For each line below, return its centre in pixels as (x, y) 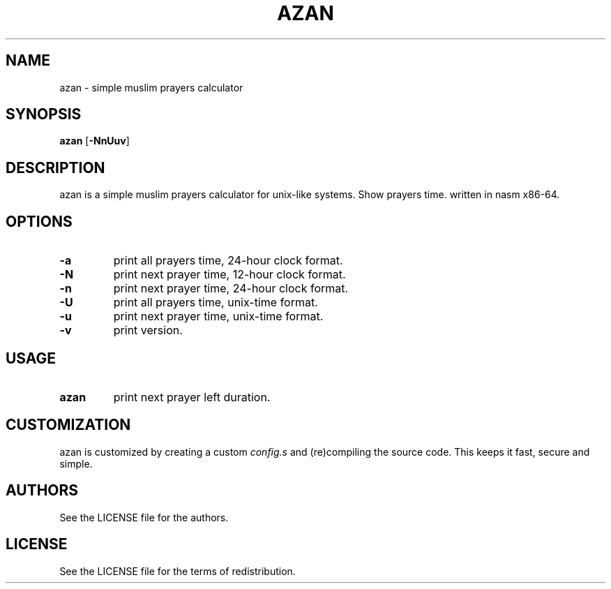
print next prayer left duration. (192, 397)
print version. (148, 330)
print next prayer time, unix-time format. (218, 316)
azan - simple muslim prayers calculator (151, 87)
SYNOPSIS (44, 114)
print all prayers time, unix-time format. (216, 303)
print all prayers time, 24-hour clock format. (228, 261)
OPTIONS (39, 221)
